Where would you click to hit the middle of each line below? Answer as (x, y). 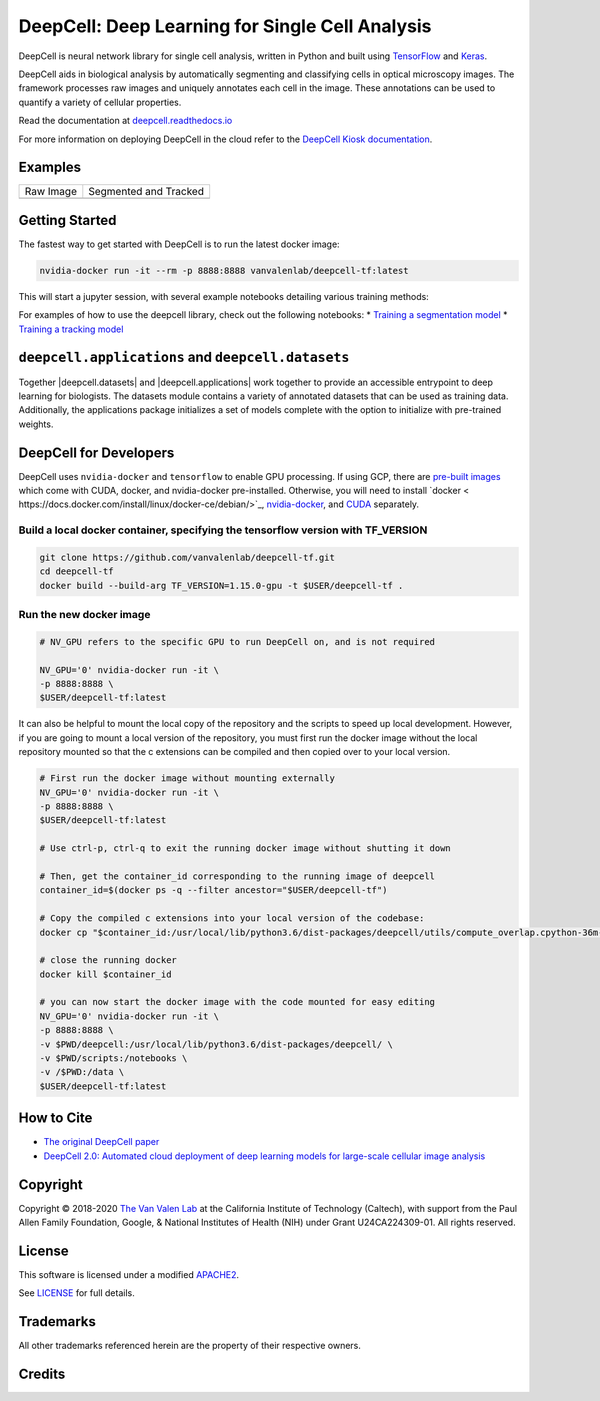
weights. (36, 424)
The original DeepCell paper (101, 1142)
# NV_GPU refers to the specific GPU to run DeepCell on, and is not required (237, 641)
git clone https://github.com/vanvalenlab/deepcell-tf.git (187, 557)
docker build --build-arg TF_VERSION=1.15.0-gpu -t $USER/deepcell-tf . (221, 585)
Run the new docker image (84, 615)
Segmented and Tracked (146, 192)
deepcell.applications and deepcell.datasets (184, 357)
